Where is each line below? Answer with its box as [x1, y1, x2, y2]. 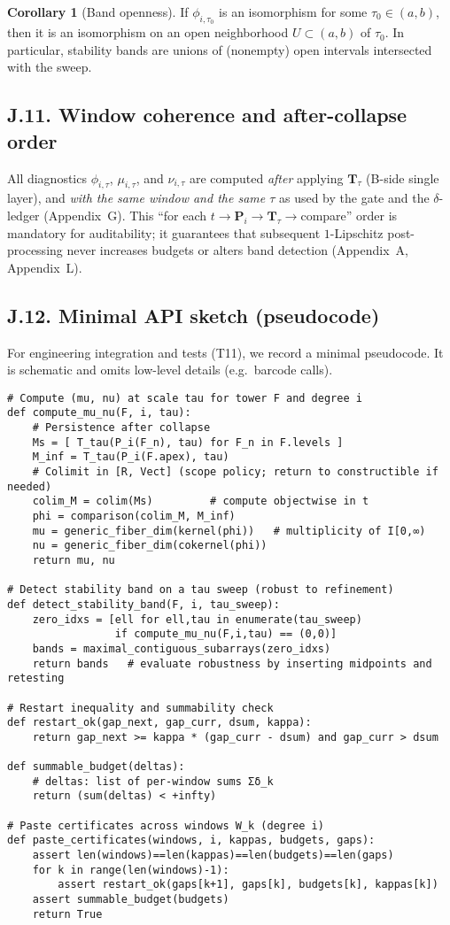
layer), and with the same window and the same [7, 189, 266, 207]
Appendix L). [7, 258, 82, 276]
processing [7, 241, 63, 259]
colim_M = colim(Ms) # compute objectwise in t [32, 495, 369, 508]
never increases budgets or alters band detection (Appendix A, [66, 241, 408, 259]
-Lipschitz [330, 223, 384, 242]
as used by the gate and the [278, 189, 430, 207]
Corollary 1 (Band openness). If [7, 3, 189, 20]
